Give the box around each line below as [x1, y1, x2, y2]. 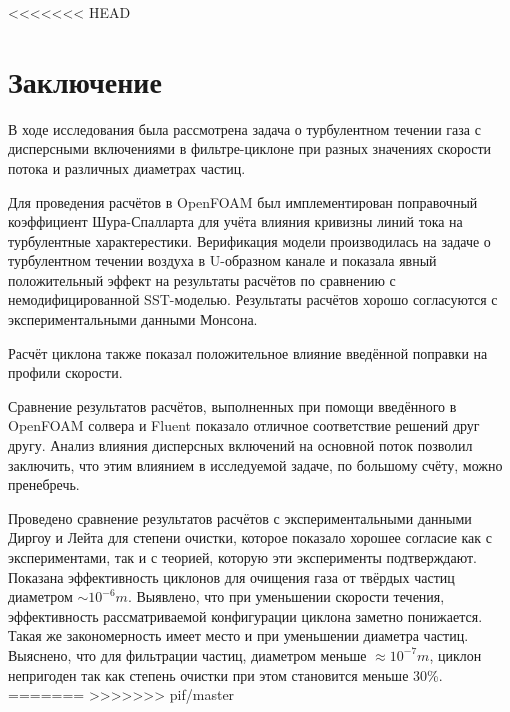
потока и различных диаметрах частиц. [8, 157, 246, 178]
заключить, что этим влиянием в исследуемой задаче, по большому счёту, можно [8, 454, 503, 475]
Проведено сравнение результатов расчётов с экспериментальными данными [8, 507, 472, 528]
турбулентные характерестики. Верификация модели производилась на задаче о [8, 230, 491, 251]
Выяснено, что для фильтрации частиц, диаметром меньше [8, 644, 367, 665]
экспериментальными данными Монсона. [8, 309, 258, 330]
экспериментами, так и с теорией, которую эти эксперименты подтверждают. [8, 547, 477, 567]
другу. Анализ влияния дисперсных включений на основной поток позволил [8, 435, 473, 456]
